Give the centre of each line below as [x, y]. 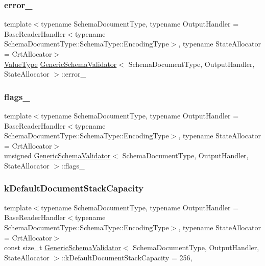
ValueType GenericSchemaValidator [61, 64]
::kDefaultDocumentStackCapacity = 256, [127, 257]
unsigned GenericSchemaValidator [57, 155]
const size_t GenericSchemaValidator [63, 247]
